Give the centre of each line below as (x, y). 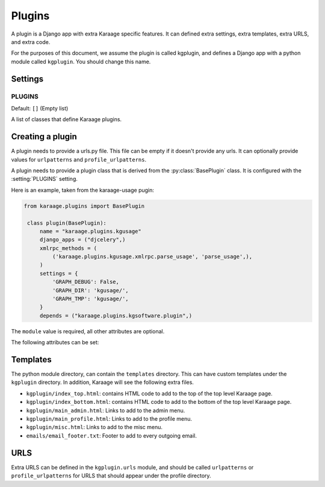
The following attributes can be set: (55, 342)
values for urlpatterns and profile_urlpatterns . (79, 159)
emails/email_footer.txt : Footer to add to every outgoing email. (111, 435)
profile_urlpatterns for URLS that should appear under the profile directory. (111, 476)
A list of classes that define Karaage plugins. (67, 119)
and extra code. (31, 42)
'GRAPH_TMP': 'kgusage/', (90, 299)
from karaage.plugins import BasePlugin (84, 206)
